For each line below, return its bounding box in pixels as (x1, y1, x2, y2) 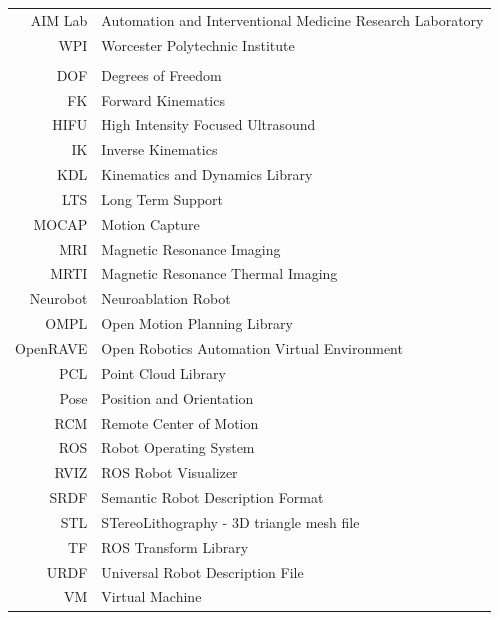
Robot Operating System (101, 437, 255, 458)
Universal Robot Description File (101, 561, 304, 582)
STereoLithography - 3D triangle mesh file (101, 511, 360, 532)
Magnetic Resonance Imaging (101, 238, 281, 259)
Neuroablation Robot (101, 288, 231, 309)
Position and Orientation (101, 387, 254, 408)
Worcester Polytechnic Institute (101, 34, 295, 55)
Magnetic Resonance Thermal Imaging (101, 263, 338, 284)
